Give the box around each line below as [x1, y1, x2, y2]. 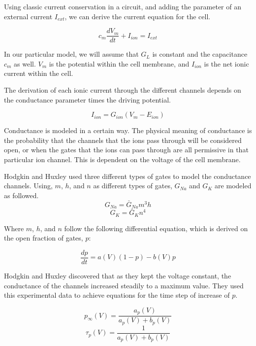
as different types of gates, [93, 180, 172, 191]
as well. [14, 58, 36, 69]
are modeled [215, 180, 252, 191]
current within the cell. [4, 68, 73, 78]
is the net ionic [204, 58, 249, 69]
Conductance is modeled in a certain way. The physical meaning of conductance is [4, 125, 252, 136]
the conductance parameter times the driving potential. [4, 94, 171, 104]
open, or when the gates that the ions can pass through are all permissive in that [4, 144, 249, 155]
